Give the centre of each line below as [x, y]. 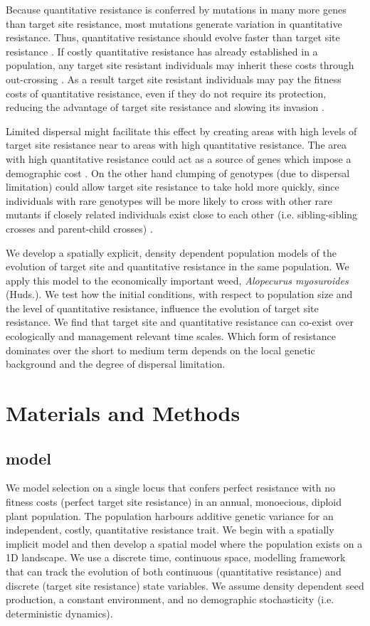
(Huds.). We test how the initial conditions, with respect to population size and [179, 294]
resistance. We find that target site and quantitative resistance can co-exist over [180, 322]
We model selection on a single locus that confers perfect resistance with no [170, 488]
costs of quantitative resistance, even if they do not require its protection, [166, 93]
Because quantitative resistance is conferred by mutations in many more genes [176, 9]
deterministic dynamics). [59, 613]
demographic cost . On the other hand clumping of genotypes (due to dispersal [178, 173]
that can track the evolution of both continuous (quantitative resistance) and [174, 571]
